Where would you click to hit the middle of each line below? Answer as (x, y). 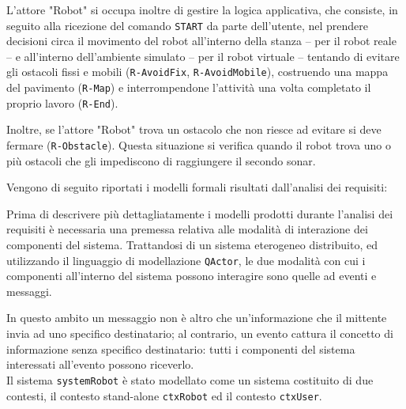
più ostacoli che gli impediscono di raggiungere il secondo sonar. (161, 160)
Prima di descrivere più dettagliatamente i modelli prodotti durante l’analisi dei (200, 213)
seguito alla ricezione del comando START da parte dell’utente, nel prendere (187, 25)
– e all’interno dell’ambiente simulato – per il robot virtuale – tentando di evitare (203, 56)
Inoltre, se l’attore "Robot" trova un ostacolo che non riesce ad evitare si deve (194, 129)
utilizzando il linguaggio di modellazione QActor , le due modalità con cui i (186, 260)
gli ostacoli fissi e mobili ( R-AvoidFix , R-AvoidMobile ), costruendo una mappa (197, 72)
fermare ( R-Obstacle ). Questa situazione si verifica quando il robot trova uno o (199, 145)
